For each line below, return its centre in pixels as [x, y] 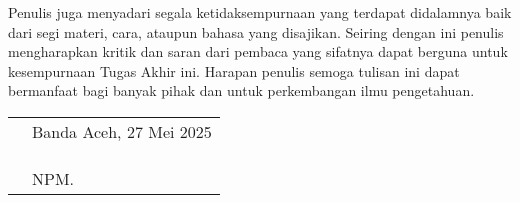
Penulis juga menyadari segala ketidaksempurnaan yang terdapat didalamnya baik [260, 12]
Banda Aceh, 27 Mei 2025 [122, 131]
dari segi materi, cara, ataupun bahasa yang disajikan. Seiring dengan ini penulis [256, 31]
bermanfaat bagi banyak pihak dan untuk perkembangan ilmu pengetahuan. [241, 90]
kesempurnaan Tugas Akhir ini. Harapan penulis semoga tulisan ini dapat [234, 70]
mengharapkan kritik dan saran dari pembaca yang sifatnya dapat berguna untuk [258, 51]
